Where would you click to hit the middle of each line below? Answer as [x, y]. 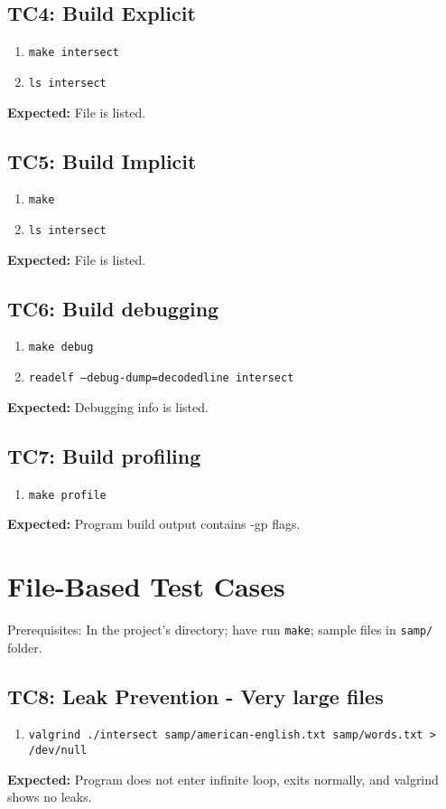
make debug [61, 348]
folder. [25, 647]
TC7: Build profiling [104, 455]
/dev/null [58, 751]
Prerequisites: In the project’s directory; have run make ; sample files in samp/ [220, 629]
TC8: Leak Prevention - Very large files [195, 696]
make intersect [74, 53]
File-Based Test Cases [146, 585]
